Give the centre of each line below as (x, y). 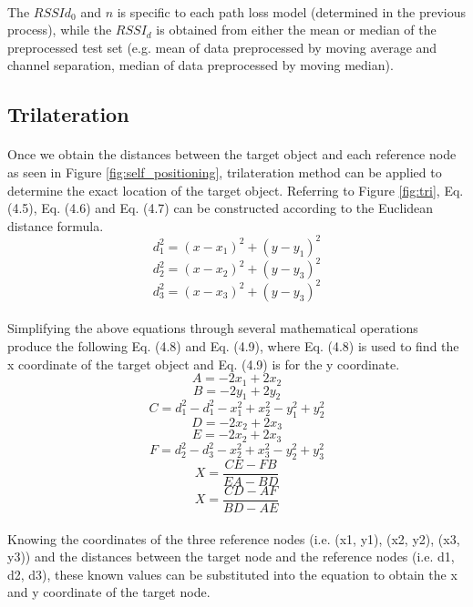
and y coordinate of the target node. (109, 592)
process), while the (60, 30)
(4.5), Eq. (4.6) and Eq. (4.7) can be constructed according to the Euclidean (221, 208)
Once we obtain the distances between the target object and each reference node (232, 154)
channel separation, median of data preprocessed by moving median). (201, 65)
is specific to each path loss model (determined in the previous (292, 11)
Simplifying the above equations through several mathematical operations (213, 328)
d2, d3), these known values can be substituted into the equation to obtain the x (232, 574)
